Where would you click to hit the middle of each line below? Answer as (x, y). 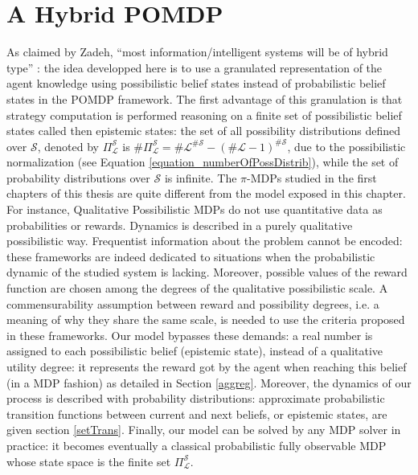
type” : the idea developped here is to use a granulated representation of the (195, 67)
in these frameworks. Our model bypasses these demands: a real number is (190, 335)
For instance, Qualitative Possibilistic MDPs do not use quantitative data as (195, 209)
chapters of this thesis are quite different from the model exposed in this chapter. (206, 193)
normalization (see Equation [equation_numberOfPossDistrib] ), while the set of (203, 162)
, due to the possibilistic (346, 146)
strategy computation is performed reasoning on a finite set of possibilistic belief (204, 115)
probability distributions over (78, 177)
